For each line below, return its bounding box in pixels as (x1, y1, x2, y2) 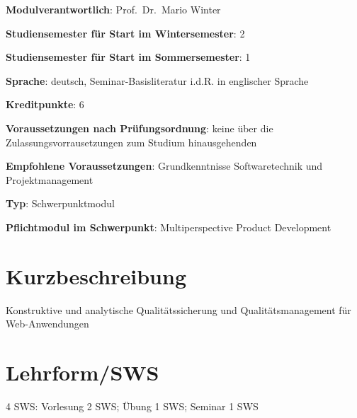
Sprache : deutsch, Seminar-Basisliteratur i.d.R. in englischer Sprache (6, 73, 309, 88)
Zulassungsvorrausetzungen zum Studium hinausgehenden (6, 134, 257, 149)
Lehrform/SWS (6, 358, 159, 387)
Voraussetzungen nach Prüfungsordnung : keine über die (6, 120, 273, 135)
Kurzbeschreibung (6, 261, 186, 290)
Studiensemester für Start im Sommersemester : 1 (6, 50, 251, 64)
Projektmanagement (6, 172, 93, 187)
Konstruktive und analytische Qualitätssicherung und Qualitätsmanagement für (6, 302, 351, 317)
